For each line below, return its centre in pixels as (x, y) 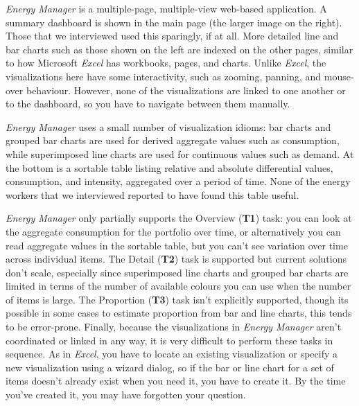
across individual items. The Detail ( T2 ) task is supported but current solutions (176, 259)
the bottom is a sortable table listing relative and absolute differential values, (169, 167)
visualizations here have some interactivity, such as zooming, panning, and (164, 76)
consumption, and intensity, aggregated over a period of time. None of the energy (178, 181)
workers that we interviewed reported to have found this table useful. (152, 194)
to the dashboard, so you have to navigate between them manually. (148, 104)
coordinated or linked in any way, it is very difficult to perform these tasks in (169, 340)
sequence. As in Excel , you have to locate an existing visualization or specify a (172, 354)
